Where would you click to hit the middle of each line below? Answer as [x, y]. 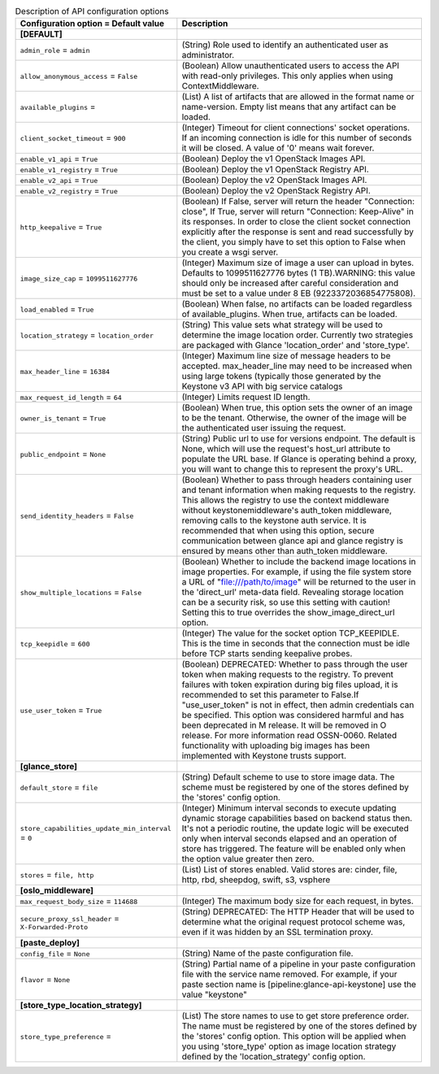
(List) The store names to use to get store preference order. [296, 1016]
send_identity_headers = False [77, 515]
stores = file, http [57, 875]
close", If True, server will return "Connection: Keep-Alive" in [298, 211]
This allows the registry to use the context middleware [285, 500]
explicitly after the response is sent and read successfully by [298, 232]
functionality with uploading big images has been [276, 746]
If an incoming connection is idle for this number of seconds [297, 138]
